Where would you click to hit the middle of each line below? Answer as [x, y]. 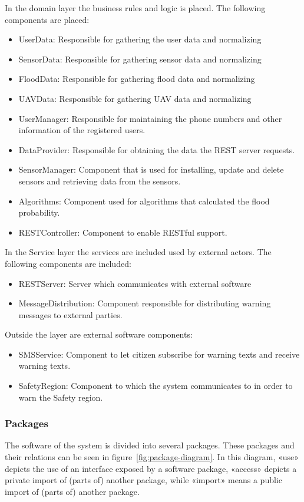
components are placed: [47, 19]
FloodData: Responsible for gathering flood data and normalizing [137, 79]
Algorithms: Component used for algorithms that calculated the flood [144, 201]
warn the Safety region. [61, 397]
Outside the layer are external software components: [99, 334]
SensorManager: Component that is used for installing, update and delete [151, 169]
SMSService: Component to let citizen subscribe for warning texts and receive [159, 354]
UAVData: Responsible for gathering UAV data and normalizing [135, 98]
